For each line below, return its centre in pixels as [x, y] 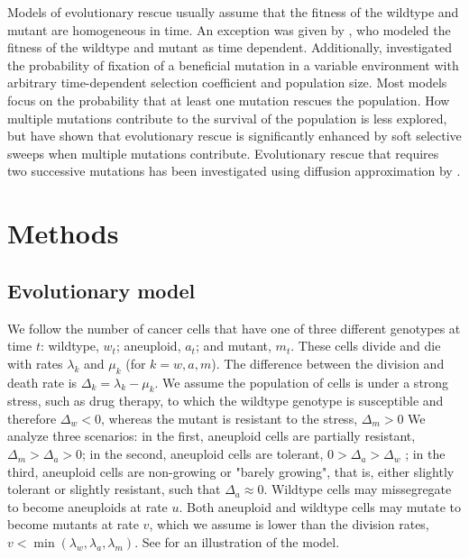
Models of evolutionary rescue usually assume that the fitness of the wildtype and [233, 12]
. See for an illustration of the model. [237, 542]
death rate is [42, 382]
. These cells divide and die [366, 346]
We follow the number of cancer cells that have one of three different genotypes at [234, 328]
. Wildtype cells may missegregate [358, 489]
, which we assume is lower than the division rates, [289, 524]
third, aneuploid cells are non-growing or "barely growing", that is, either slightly [231, 471]
